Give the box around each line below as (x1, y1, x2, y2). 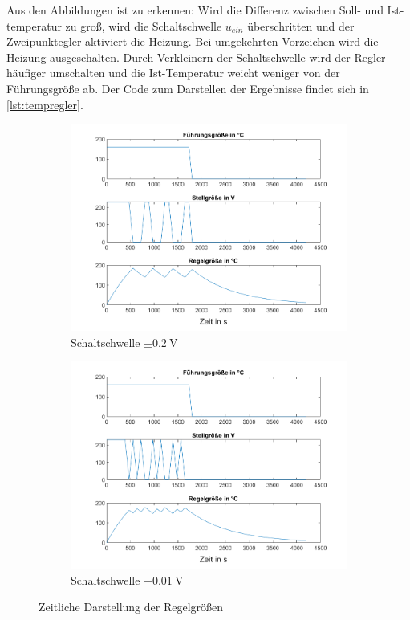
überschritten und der (247, 17, 355, 34)
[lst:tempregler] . (6, 96, 83, 112)
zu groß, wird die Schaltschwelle (65, 17, 222, 34)
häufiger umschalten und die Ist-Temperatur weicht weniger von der (6, 64, 340, 81)
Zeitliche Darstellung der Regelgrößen (39, 598, 224, 615)
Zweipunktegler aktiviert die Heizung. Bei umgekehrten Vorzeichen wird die (6, 33, 379, 50)
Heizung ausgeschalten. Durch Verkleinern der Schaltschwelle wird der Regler (6, 48, 386, 65)
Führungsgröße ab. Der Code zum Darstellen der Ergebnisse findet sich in (6, 80, 369, 96)
